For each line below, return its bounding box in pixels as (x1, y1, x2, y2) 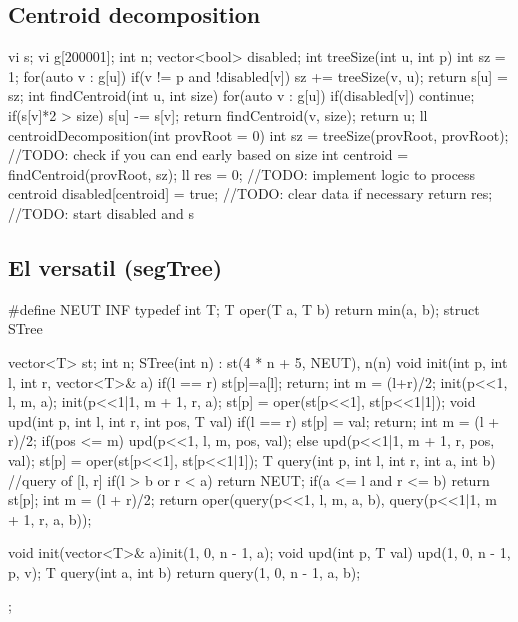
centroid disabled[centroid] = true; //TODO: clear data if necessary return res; (8, 183, 493, 204)
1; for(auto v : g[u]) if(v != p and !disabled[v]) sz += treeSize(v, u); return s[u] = (8, 65, 508, 86)
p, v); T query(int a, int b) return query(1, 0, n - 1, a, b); (8, 561, 361, 582)
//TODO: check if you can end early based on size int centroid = (8, 144, 409, 165)
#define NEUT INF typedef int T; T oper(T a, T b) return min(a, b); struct (8, 298, 480, 319)
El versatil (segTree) (8, 251, 223, 282)
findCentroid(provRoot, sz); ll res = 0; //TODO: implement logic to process (8, 163, 476, 184)
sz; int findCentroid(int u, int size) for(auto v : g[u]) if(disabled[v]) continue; (8, 85, 475, 106)
